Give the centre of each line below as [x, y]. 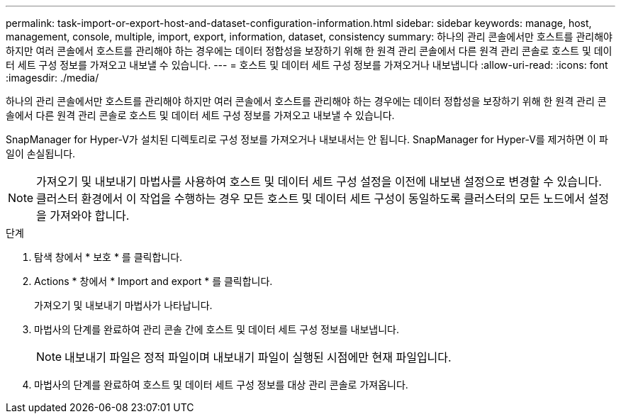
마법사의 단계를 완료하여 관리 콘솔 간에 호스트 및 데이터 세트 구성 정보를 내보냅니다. [217, 329]
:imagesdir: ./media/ [52, 78]
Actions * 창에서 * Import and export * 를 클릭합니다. [153, 281]
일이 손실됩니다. [41, 153]
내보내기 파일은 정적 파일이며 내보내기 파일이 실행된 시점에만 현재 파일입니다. [258, 357]
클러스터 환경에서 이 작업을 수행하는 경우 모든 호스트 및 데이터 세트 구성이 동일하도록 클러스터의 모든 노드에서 [311, 199]
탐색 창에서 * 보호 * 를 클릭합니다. [108, 257]
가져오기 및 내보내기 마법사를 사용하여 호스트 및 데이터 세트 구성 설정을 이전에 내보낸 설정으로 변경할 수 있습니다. [319, 181]
